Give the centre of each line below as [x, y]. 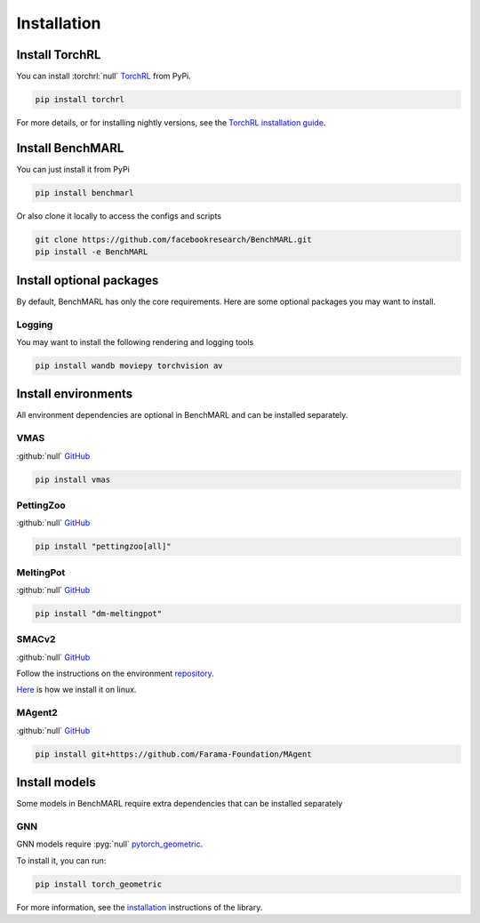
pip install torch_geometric [99, 884]
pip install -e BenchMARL [92, 252]
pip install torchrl [80, 100]
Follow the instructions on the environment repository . [116, 674]
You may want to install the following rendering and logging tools [135, 341]
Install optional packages [88, 280]
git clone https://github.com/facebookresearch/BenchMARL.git [173, 239]
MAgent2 [37, 713]
